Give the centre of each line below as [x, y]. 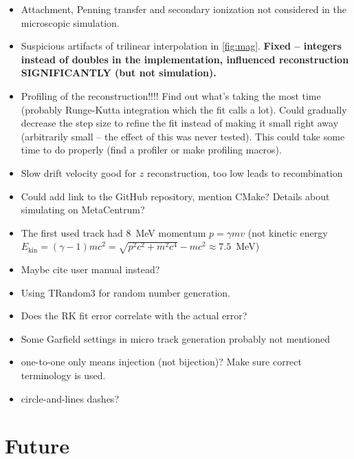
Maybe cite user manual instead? [90, 269]
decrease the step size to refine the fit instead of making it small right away [180, 123]
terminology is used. [63, 375]
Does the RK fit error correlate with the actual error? [134, 316]
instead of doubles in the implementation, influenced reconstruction [185, 59]
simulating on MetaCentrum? [83, 210]
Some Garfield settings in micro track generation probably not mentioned [176, 338]
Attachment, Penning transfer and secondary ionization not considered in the [184, 9]
